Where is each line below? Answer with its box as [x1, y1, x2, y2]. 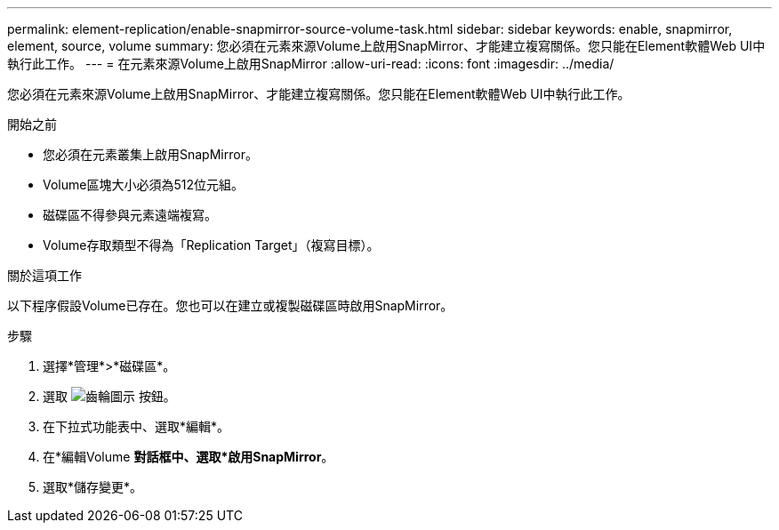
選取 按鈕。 [43, 389, 176, 404]
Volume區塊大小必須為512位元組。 [43, 177, 244, 192]
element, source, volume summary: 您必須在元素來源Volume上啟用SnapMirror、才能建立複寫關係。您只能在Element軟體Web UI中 [7, 38, 766, 53]
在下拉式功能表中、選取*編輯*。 [43, 419, 230, 434]
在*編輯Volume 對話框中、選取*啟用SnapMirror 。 [43, 449, 334, 464]
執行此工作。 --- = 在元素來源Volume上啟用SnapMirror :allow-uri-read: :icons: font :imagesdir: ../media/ [7, 56, 614, 71]
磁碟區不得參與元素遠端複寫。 [43, 207, 217, 222]
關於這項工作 [7, 268, 82, 283]
